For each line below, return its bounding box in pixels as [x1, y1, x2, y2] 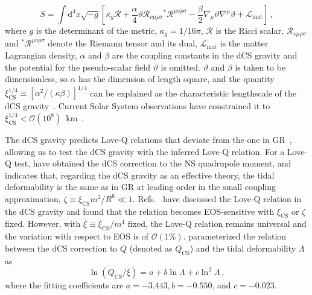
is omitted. [161, 60, 200, 73]
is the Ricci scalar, [215, 24, 284, 36]
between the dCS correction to [5, 241, 118, 254]
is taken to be [235, 60, 286, 73]
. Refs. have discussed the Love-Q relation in [132, 192, 302, 205]
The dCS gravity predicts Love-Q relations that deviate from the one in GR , [5, 133, 292, 145]
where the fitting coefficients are [5, 279, 124, 291]
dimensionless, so [5, 72, 68, 85]
